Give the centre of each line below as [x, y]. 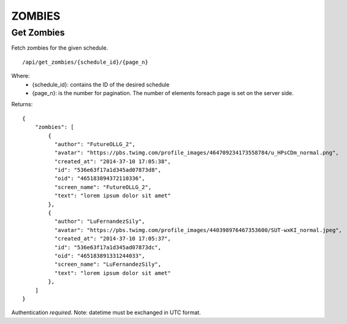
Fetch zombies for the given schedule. [60, 48]
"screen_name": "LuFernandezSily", [108, 264]
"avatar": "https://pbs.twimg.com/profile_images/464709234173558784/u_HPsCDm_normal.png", [197, 153]
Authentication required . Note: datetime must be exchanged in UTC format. [106, 312]
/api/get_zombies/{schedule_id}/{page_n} [85, 62]
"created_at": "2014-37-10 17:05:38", [112, 161]
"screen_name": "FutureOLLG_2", [103, 187]
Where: [21, 76]
